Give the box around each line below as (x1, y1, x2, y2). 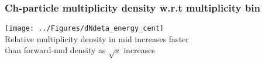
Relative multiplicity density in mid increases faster (5, 32, 189, 45)
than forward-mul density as (5, 44, 106, 56)
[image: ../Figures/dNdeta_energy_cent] (5, 24, 164, 33)
